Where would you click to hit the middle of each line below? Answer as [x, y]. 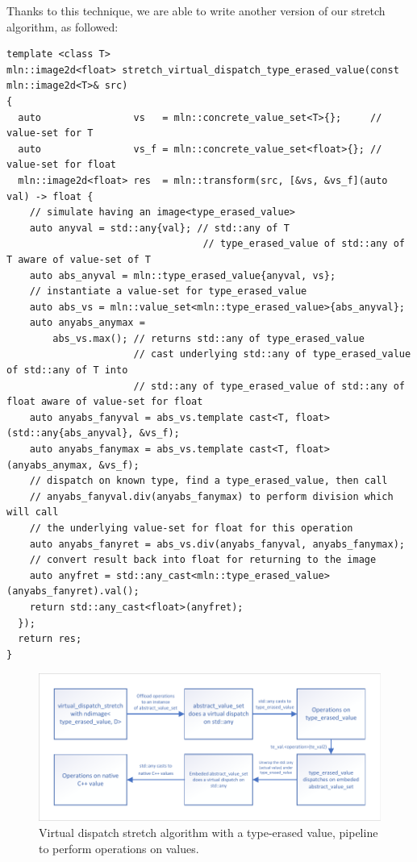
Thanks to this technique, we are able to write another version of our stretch [196, 10]
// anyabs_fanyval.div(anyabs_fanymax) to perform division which [211, 496]
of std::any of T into [67, 371]
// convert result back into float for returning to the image [203, 560]
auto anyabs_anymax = [87, 323]
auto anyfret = [70, 575]
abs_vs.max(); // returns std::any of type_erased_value [208, 338]
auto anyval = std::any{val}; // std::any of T [159, 228]
